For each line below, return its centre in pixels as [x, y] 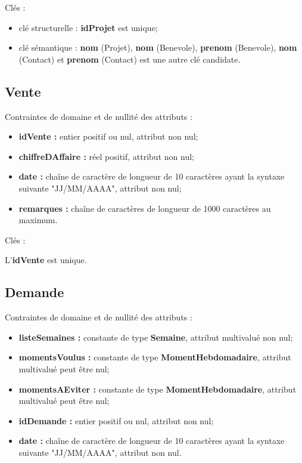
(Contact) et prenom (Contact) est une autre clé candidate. [130, 59]
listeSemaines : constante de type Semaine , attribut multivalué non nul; [156, 337]
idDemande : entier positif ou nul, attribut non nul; [116, 420]
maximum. [38, 220]
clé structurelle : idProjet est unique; [88, 27]
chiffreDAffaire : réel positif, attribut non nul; [106, 156]
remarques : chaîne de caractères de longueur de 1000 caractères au [145, 208]
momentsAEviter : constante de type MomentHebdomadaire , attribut [158, 389]
